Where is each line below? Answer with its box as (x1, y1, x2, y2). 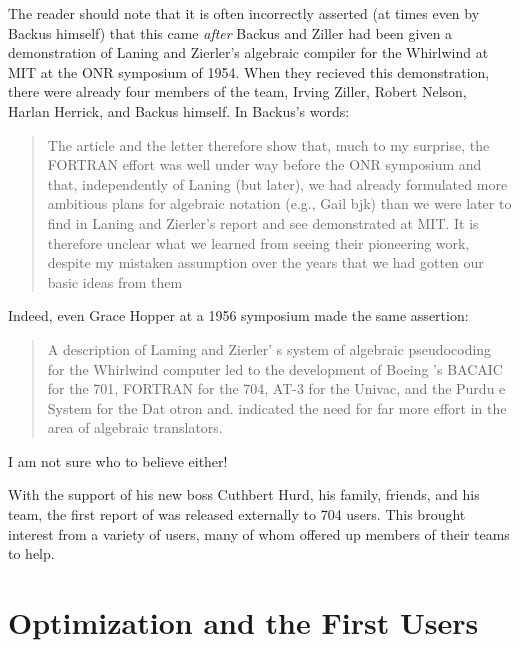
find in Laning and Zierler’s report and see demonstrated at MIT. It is (47, 212, 479, 233)
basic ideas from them (47, 271, 183, 292)
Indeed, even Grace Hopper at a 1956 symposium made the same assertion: (8, 305, 469, 326)
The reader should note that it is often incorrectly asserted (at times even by (8, 3, 480, 23)
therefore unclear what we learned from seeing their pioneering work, (47, 232, 470, 253)
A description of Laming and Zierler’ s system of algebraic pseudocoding (47, 338, 492, 359)
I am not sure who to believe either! (8, 450, 228, 471)
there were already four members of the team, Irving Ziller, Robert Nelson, (8, 81, 467, 102)
